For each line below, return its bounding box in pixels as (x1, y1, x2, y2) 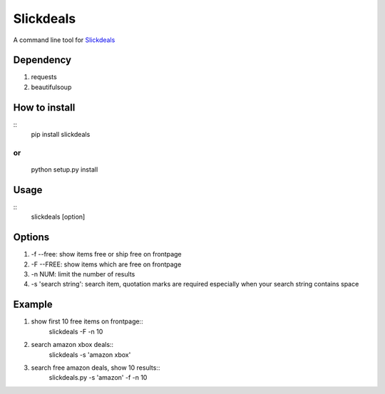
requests (31, 73, 57, 81)
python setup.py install (31, 165, 98, 174)
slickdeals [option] (31, 212, 86, 221)
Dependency (13, 54, 71, 66)
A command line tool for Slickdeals (13, 36, 115, 44)
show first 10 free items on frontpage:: (31, 317, 143, 326)
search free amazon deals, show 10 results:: (31, 363, 160, 372)
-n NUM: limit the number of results (31, 270, 135, 279)
